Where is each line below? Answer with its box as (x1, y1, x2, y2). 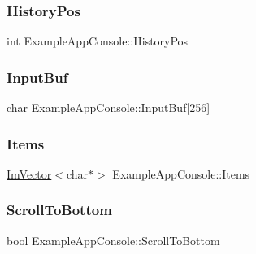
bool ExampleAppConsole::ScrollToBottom (7, 231, 220, 248)
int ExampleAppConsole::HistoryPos (7, 32, 189, 50)
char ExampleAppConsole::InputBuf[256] (7, 99, 210, 116)
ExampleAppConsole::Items (112, 165, 250, 182)
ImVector (7, 165, 52, 182)
